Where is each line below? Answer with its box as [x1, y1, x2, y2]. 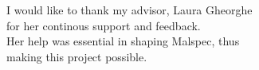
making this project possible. [6, 48, 147, 64]
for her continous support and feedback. [6, 17, 201, 33]
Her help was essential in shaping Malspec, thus [6, 33, 240, 49]
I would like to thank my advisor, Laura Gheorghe [6, 2, 253, 17]
